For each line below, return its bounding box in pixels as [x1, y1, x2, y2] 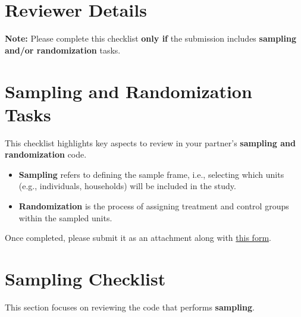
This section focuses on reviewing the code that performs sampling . [5, 300, 255, 313]
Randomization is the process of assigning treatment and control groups [18, 200, 289, 212]
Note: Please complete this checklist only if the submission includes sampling [5, 32, 297, 45]
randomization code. [5, 148, 87, 161]
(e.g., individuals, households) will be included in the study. [18, 180, 236, 192]
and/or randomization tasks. [5, 43, 121, 56]
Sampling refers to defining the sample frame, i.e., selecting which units [18, 168, 284, 180]
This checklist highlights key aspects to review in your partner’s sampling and [5, 136, 296, 149]
